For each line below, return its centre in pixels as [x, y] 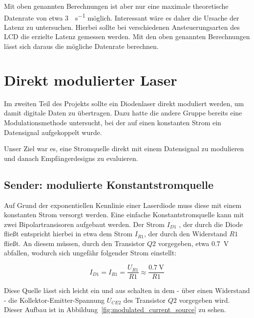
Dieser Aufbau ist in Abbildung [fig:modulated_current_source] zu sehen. [115, 309]
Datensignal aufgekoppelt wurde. [53, 132]
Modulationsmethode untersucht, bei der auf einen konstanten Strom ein [113, 122]
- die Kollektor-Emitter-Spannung [54, 300]
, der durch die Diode [211, 224]
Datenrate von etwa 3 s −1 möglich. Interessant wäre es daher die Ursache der [122, 17]
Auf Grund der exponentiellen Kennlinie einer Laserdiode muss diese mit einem [123, 205]
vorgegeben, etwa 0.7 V [193, 243]
